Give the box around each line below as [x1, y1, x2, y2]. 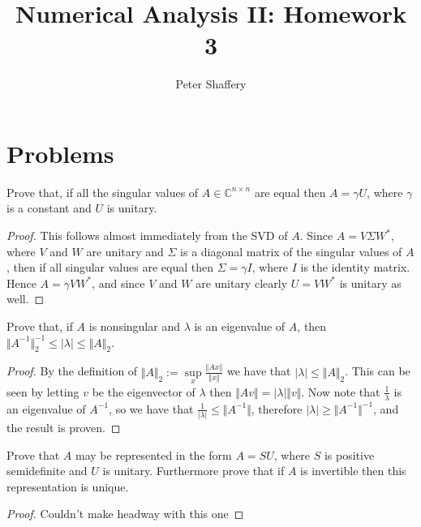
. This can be [345, 362, 410, 379]
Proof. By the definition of [6, 362, 138, 379]
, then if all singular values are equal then [6, 259, 213, 276]
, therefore [251, 400, 303, 417]
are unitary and [86, 242, 164, 259]
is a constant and [6, 199, 92, 216]
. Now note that [301, 383, 380, 400]
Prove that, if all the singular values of [6, 183, 199, 200]
